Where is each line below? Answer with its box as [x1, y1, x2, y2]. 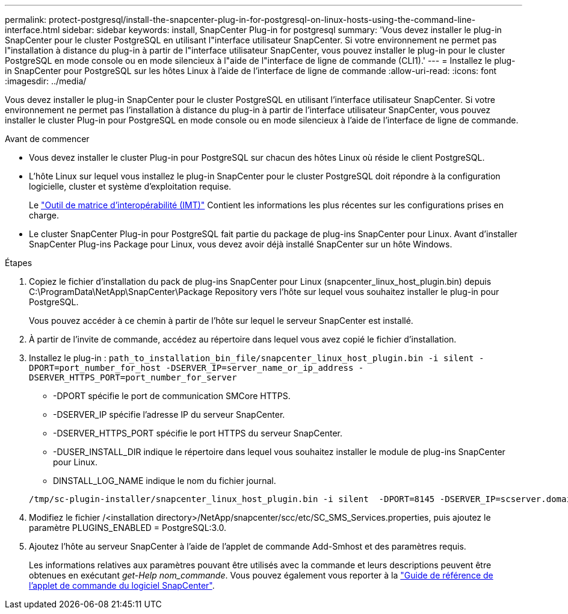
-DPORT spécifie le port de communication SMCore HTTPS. [53, 391, 291, 401]
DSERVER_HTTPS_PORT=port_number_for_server [29, 373, 237, 382]
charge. [29, 210, 59, 220]
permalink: [5, 14, 47, 25]
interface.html [5, 25, 60, 35]
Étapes [5, 258, 32, 268]
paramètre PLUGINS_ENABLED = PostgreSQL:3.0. [29, 523, 227, 533]
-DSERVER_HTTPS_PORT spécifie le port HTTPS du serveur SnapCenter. [53, 428, 342, 438]
